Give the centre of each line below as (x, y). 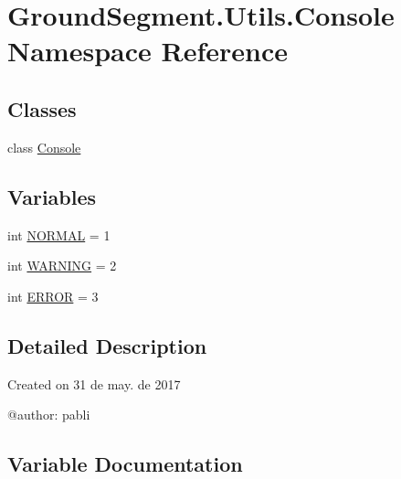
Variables (52, 196)
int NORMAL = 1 (59, 234)
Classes (42, 108)
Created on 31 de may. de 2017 (94, 383)
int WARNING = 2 (62, 266)
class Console (44, 147)
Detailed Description (107, 345)
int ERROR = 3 (53, 296)
